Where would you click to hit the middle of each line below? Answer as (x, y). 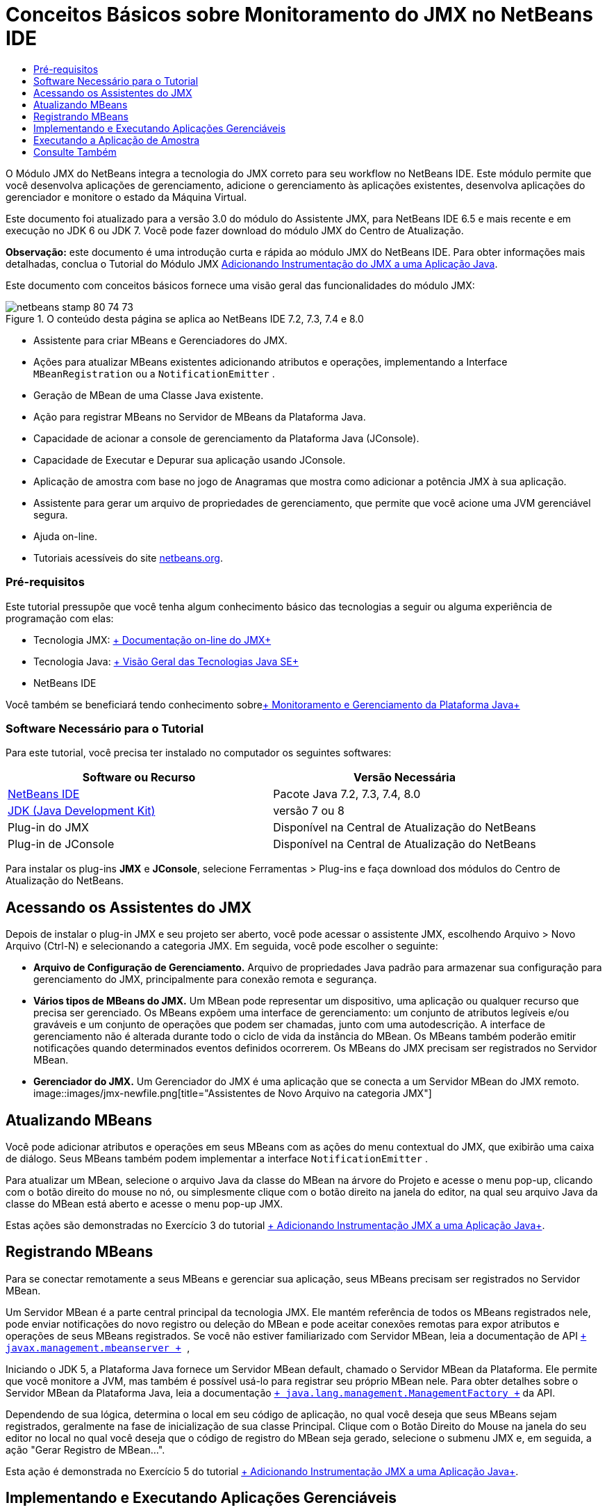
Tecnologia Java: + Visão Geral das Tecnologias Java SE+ (166, 661)
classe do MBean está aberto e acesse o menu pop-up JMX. (144, 1203)
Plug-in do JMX (48, 828)
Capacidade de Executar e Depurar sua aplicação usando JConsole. (190, 460)
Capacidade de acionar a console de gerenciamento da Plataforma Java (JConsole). (226, 438)
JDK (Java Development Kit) (82, 811)
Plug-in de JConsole (61, 844)
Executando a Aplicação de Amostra (117, 140)
